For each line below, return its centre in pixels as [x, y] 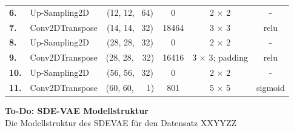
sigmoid [270, 87]
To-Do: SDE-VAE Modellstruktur [77, 111]
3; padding [228, 57]
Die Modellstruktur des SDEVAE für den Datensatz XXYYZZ [121, 122]
